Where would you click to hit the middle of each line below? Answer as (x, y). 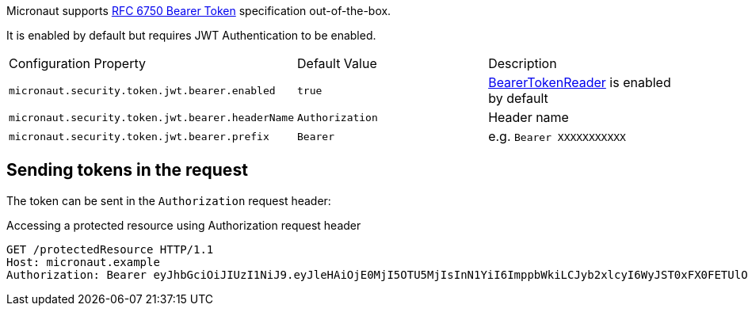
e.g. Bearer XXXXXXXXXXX (557, 136)
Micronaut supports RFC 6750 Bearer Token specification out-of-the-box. (199, 11)
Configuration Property (77, 63)
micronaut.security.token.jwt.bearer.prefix (139, 136)
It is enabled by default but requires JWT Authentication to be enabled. (191, 35)
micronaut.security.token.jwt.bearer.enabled (142, 90)
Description (523, 63)
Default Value (337, 63)
